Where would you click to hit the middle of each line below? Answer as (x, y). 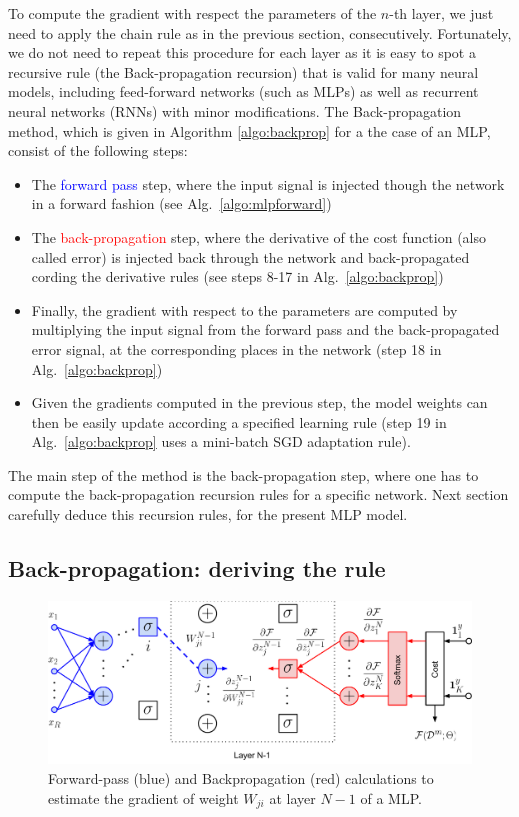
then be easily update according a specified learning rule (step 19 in (239, 421)
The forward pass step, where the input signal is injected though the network (268, 183)
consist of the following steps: (98, 150)
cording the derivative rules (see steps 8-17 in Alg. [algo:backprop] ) (237, 276)
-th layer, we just (441, 13)
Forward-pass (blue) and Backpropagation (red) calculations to (241, 778)
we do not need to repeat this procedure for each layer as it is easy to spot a (242, 52)
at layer (292, 797)
